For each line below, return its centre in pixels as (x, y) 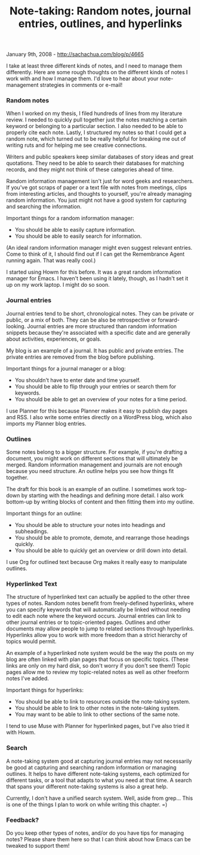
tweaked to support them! (38, 845)
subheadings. (32, 532)
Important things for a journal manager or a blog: (66, 368)
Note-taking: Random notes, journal (100, 11)
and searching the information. (44, 207)
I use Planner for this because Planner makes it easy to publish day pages (97, 411)
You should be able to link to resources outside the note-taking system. (102, 702)
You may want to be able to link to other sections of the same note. (97, 714)
